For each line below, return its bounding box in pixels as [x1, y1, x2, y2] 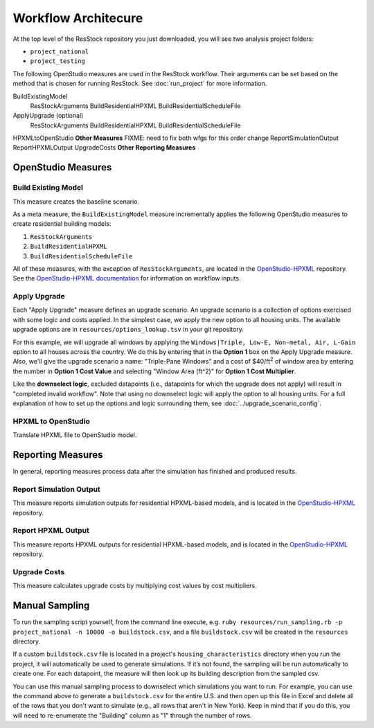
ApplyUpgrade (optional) [12, 112, 84, 120]
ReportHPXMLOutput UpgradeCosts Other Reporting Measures [12, 143, 196, 152]
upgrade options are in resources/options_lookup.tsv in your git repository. [12, 326, 244, 334]
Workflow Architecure [12, 10, 143, 26]
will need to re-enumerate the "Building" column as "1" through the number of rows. [12, 711, 252, 720]
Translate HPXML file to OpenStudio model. [12, 431, 137, 439]
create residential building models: [12, 220, 112, 228]
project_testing [30, 57, 86, 65]
